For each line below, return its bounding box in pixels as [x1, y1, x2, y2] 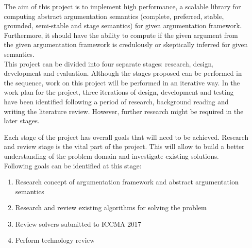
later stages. [4, 116, 40, 126]
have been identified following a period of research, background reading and [4, 96, 229, 106]
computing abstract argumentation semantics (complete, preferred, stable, [4, 11, 224, 21]
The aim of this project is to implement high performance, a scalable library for [4, 1, 241, 11]
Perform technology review [15, 235, 95, 245]
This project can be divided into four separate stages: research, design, [4, 58, 214, 68]
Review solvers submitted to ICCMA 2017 [15, 218, 141, 229]
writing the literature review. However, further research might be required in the [4, 106, 244, 116]
